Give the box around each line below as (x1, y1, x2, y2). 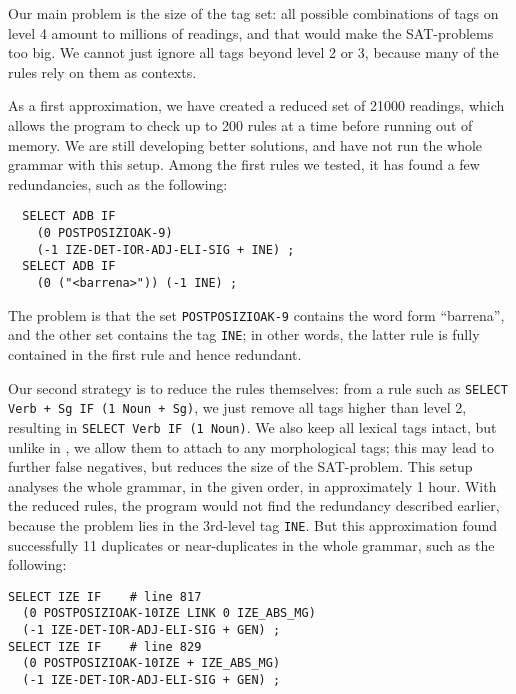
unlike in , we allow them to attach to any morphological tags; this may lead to (8, 436, 494, 457)
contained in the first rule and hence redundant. (8, 343, 302, 364)
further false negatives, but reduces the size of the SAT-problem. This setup (8, 456, 473, 477)
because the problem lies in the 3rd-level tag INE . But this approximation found (8, 514, 498, 535)
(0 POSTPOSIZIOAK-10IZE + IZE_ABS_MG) (22, 656, 281, 671)
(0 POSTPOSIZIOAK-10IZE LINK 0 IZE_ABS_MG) (22, 606, 316, 621)
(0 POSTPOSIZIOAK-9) (36, 226, 173, 240)
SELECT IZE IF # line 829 (8, 639, 202, 654)
